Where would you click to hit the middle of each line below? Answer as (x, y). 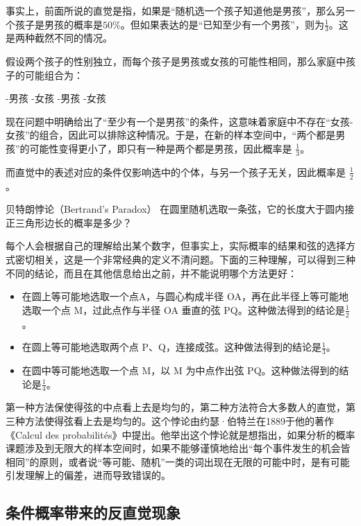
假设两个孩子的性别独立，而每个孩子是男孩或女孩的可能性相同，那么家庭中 (176, 61)
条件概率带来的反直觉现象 (93, 512)
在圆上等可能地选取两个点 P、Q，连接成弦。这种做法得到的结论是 (171, 347)
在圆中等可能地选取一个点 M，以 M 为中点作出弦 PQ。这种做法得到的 (180, 370)
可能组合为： (54, 74)
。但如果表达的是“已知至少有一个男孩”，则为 (222, 24)
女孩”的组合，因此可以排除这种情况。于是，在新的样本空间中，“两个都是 (171, 135)
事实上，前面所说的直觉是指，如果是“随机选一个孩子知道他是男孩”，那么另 (176, 10)
